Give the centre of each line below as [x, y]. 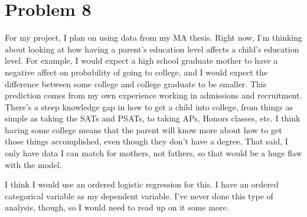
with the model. [33, 164]
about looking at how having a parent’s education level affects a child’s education [152, 49]
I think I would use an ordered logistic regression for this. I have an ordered [142, 184]
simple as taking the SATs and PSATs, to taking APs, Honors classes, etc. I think [153, 118]
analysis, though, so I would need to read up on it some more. [117, 207]
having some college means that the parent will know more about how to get [143, 129]
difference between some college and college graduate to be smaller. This [136, 83]
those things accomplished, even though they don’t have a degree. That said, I [146, 141]
